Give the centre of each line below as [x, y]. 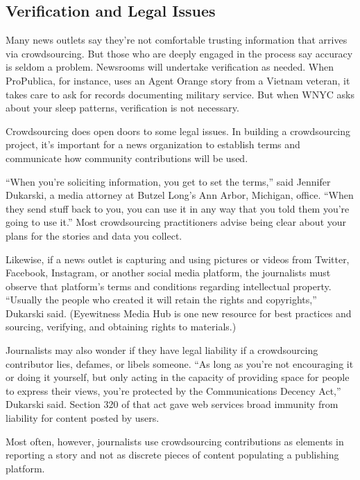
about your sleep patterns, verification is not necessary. [122, 108]
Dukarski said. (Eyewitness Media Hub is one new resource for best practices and [179, 313]
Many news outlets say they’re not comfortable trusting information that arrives [177, 40]
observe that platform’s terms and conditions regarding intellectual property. [169, 286]
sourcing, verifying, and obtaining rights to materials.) [121, 327]
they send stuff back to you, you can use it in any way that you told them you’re [178, 208]
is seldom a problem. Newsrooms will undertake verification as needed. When [170, 67]
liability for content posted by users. [83, 418]
